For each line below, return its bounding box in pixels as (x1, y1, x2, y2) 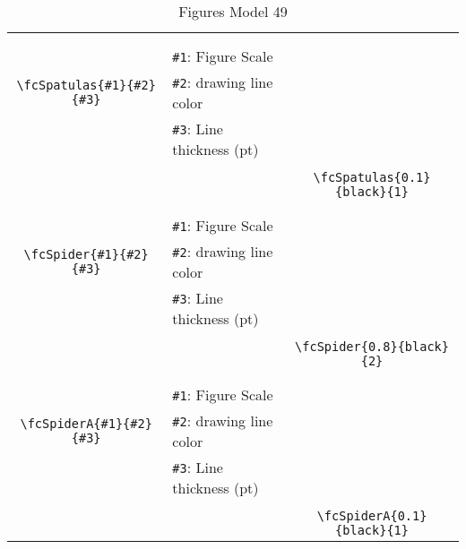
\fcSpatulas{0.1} (313, 170, 431, 184)
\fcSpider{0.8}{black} (295, 339, 449, 354)
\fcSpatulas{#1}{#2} (16, 78, 156, 92)
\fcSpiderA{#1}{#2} (20, 416, 152, 431)
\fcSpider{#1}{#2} (23, 247, 149, 262)
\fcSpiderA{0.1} (316, 509, 427, 523)
